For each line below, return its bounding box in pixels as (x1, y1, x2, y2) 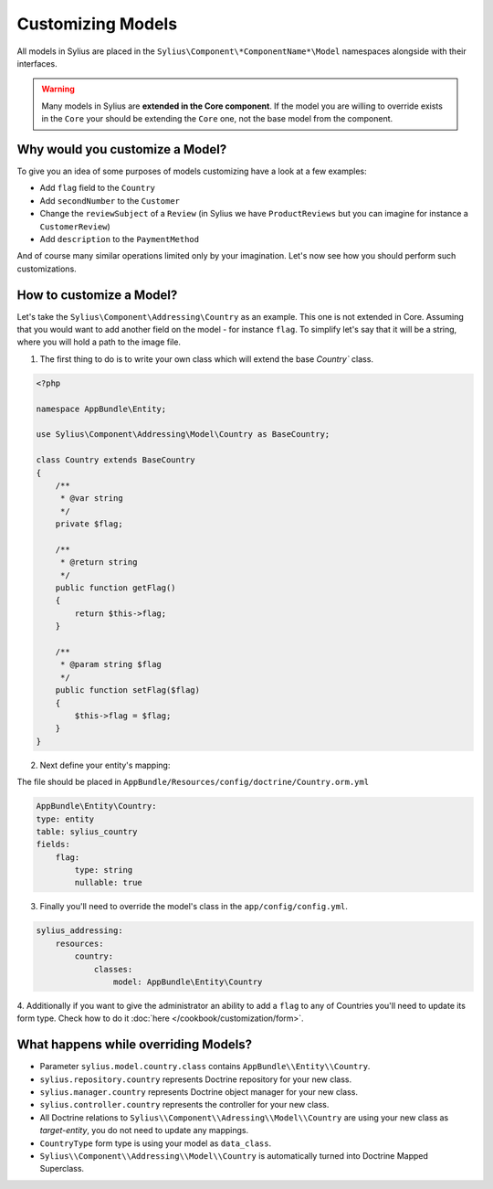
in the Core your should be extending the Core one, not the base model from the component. (41, 113, 393, 124)
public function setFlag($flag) (55, 685, 201, 695)
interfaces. (16, 58, 58, 69)
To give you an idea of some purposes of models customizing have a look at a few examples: (16, 165, 367, 177)
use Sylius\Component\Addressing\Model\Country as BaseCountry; (36, 430, 330, 440)
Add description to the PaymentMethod (39, 233, 200, 244)
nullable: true (74, 877, 143, 888)
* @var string (59, 494, 123, 504)
